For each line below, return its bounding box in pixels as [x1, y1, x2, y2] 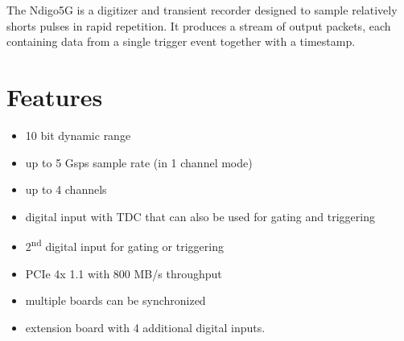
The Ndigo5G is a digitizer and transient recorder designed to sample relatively [6, 2, 398, 18]
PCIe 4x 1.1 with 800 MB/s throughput [25, 265, 222, 281]
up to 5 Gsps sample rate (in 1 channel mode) [25, 154, 253, 170]
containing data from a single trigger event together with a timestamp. [6, 33, 356, 50]
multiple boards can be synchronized [25, 292, 206, 309]
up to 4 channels [25, 181, 107, 198]
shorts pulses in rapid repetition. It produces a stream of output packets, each [6, 17, 391, 34]
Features [6, 80, 103, 113]
